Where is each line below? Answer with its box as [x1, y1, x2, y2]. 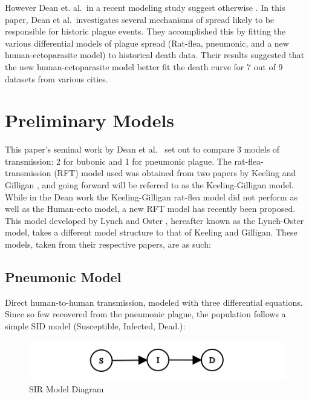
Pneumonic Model [5, 268, 122, 286]
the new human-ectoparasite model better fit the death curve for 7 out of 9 [5, 60, 283, 73]
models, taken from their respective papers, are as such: [5, 238, 211, 251]
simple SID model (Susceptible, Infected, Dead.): [5, 320, 186, 332]
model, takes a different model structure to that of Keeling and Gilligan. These [5, 226, 298, 239]
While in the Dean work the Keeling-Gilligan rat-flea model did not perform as [5, 190, 298, 203]
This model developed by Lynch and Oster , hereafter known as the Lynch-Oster [5, 214, 304, 226]
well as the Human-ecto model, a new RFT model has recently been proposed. [5, 202, 296, 215]
